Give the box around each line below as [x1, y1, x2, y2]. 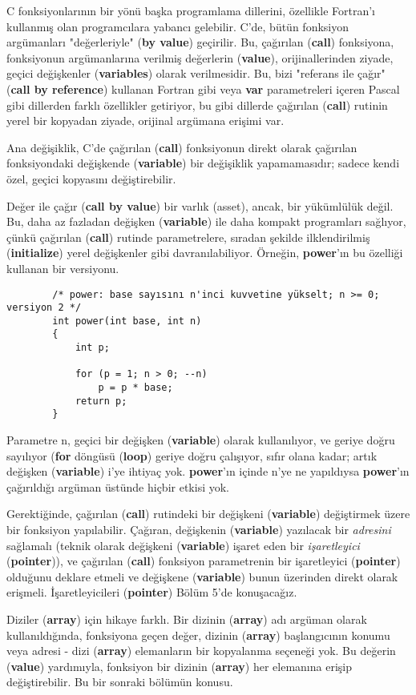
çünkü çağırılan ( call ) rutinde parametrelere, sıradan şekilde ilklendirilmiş [6, 228, 370, 245]
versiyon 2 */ [6, 302, 82, 314]
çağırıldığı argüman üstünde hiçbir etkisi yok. [6, 478, 229, 495]
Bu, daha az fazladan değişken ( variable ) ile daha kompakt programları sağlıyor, [6, 213, 406, 230]
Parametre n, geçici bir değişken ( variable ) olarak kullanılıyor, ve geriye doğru [6, 432, 395, 448]
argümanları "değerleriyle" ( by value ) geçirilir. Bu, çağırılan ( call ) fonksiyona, [6, 34, 394, 50]
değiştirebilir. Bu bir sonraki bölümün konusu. [6, 673, 233, 690]
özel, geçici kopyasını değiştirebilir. [6, 170, 176, 187]
